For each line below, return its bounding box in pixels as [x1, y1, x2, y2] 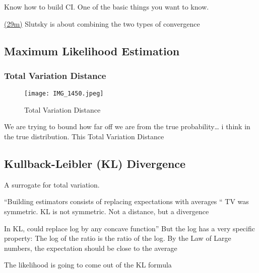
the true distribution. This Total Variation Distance [4, 131, 164, 142]
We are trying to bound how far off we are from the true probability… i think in [4, 121, 250, 132]
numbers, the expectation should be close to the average [4, 242, 177, 253]
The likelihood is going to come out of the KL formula [4, 259, 172, 270]
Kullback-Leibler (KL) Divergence [4, 156, 186, 171]
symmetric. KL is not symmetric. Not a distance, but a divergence [4, 206, 209, 217]
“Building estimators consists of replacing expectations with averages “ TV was [4, 196, 249, 207]
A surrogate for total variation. [4, 179, 100, 190]
